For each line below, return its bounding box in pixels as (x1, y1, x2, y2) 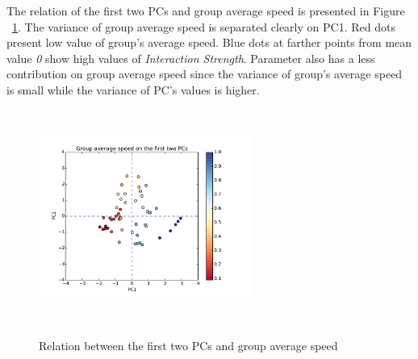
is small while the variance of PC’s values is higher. (6, 81, 260, 98)
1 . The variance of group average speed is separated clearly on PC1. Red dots (12, 18, 395, 35)
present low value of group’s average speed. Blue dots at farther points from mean (6, 34, 412, 51)
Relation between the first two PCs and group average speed (39, 336, 338, 353)
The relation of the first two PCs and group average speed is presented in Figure (6, 2, 405, 19)
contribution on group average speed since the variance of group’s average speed (6, 65, 403, 82)
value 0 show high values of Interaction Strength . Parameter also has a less (6, 49, 375, 66)
